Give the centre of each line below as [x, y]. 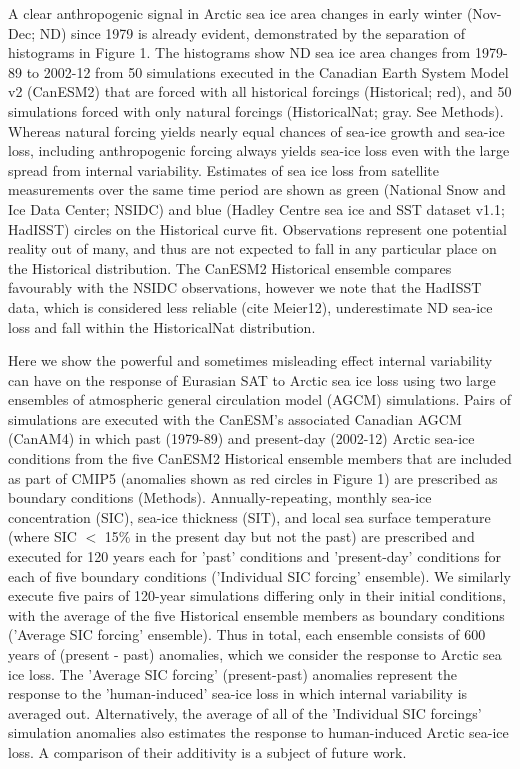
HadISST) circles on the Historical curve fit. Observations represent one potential [257, 228]
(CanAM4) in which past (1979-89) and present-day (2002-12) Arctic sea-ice [241, 438]
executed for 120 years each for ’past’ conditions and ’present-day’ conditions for [254, 556]
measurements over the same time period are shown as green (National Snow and [257, 189]
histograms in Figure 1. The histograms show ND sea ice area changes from [239, 52]
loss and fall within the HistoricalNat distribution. [162, 326]
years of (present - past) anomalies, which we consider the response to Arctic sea [255, 654]
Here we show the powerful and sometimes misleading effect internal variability [250, 360]
